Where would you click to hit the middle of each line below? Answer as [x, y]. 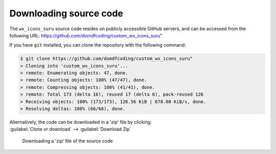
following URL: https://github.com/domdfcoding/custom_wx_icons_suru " [86, 35]
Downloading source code [66, 13]
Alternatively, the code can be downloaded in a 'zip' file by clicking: [80, 122]
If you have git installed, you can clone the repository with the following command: [98, 45]
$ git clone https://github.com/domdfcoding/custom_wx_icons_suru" [107, 59]
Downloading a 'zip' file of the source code [67, 141]
